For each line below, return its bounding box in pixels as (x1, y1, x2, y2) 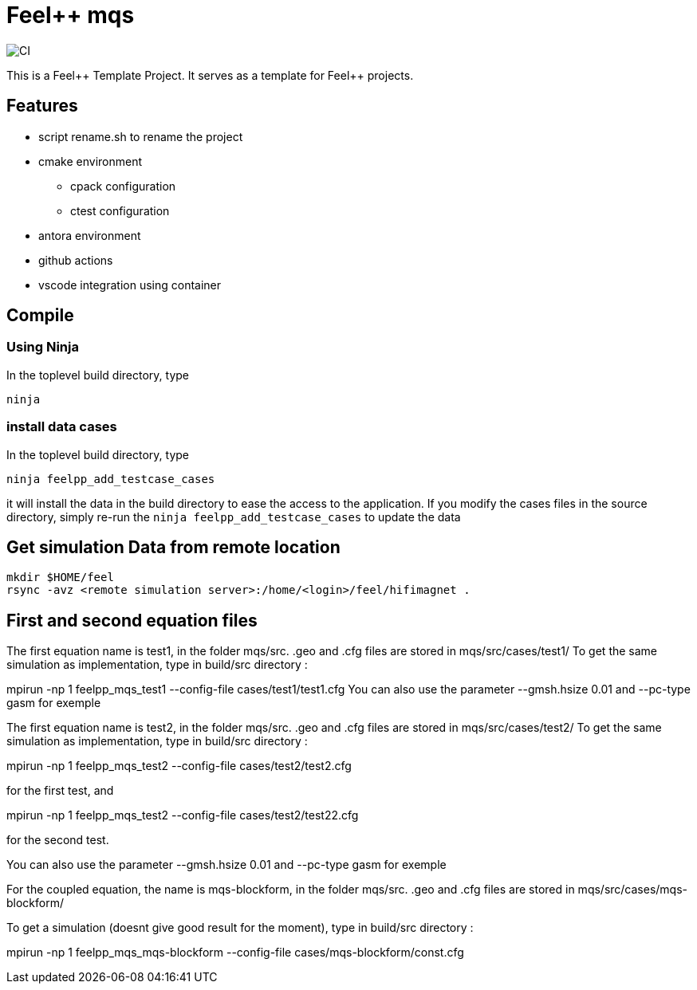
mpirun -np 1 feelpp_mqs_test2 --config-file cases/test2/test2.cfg (6, 759, 352, 773)
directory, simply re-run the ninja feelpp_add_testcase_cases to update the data (6, 509, 461, 524)
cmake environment (38, 154, 143, 168)
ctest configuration (70, 203, 170, 218)
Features (6, 96, 78, 116)
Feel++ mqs (6, 2, 135, 29)
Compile (6, 305, 74, 326)
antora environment (38, 228, 141, 242)
